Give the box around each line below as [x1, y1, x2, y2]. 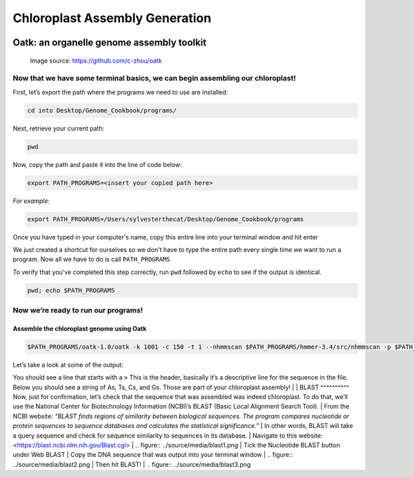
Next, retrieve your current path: [12, 124, 105, 133]
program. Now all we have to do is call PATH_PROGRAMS [12, 255, 170, 264]
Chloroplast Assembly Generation [12, 10, 212, 26]
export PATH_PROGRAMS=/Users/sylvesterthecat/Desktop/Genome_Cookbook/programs [27, 215, 304, 223]
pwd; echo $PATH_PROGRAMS [27, 286, 115, 294]
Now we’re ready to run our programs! [12, 306, 144, 315]
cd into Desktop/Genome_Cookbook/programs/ [27, 106, 177, 114]
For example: [12, 197, 50, 205]
